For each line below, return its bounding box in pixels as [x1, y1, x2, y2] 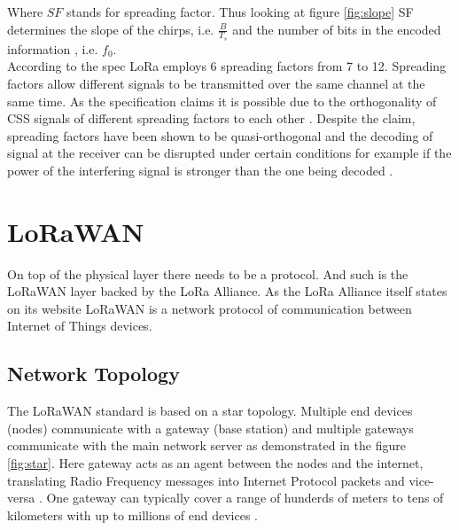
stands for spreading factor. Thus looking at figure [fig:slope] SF [66, 3, 414, 20]
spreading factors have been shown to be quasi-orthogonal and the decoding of [7, 126, 433, 144]
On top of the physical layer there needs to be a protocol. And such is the [7, 264, 408, 283]
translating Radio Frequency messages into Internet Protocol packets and [7, 471, 405, 489]
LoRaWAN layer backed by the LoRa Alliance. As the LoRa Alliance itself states [7, 282, 447, 300]
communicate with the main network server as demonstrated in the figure [7, 436, 406, 455]
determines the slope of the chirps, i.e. [7, 19, 214, 38]
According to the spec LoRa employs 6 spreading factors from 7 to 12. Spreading [7, 57, 447, 75]
